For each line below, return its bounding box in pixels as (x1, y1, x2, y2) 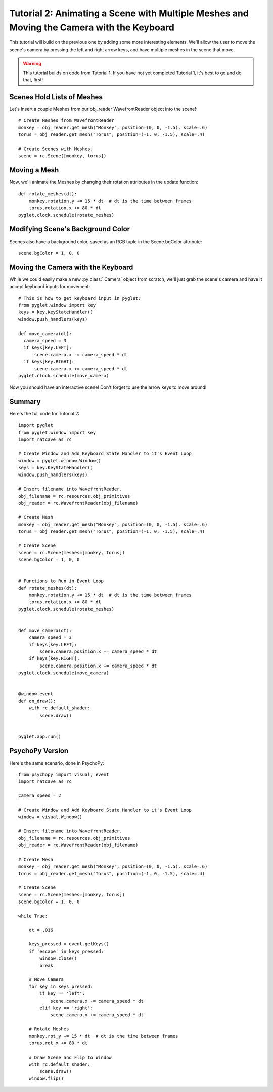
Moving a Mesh (9, 166, 59, 174)
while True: (18, 913, 48, 919)
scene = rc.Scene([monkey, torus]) (18, 153, 107, 159)
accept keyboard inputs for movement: (9, 283, 90, 290)
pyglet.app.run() (18, 733, 61, 739)
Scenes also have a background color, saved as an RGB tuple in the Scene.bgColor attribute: (9, 238, 202, 245)
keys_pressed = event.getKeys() (28, 941, 109, 947)
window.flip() (28, 1075, 64, 1081)
